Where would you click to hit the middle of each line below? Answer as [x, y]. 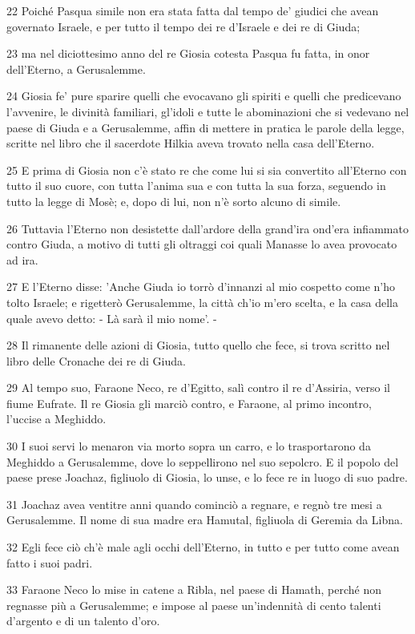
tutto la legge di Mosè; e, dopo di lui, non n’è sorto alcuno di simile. [174, 201]
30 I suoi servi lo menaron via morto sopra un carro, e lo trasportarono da [189, 446]
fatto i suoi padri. [50, 562]
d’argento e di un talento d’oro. [83, 621]
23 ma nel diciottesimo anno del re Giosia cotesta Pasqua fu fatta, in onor [188, 53]
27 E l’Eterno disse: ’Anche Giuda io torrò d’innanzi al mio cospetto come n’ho [201, 287]
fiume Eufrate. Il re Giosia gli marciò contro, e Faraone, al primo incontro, [189, 403]
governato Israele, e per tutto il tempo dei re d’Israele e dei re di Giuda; [183, 26]
